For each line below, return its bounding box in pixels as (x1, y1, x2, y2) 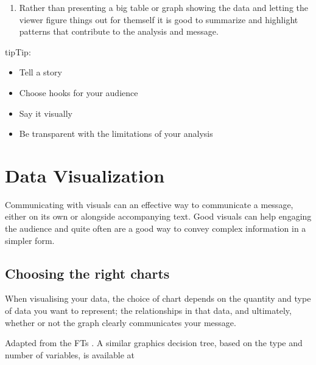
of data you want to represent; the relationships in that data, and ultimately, (5, 304, 292, 317)
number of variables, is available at (5, 348, 135, 361)
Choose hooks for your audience (19, 86, 138, 99)
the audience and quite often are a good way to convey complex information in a (5, 222, 306, 235)
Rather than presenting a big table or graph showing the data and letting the (19, 1, 309, 13)
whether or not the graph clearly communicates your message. (5, 316, 236, 328)
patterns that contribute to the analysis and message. (19, 25, 219, 38)
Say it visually (19, 106, 73, 119)
